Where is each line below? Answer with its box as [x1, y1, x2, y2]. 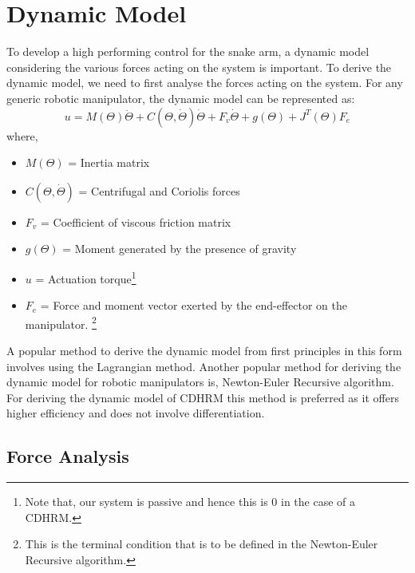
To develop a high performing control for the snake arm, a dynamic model [6, 43, 370, 60]
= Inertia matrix [68, 154, 150, 171]
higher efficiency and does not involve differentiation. [6, 405, 265, 421]
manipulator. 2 [25, 313, 97, 332]
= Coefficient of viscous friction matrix [41, 213, 231, 230]
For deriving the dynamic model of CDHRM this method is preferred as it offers [6, 389, 399, 405]
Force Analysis [6, 444, 129, 468]
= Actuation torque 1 [35, 267, 136, 286]
